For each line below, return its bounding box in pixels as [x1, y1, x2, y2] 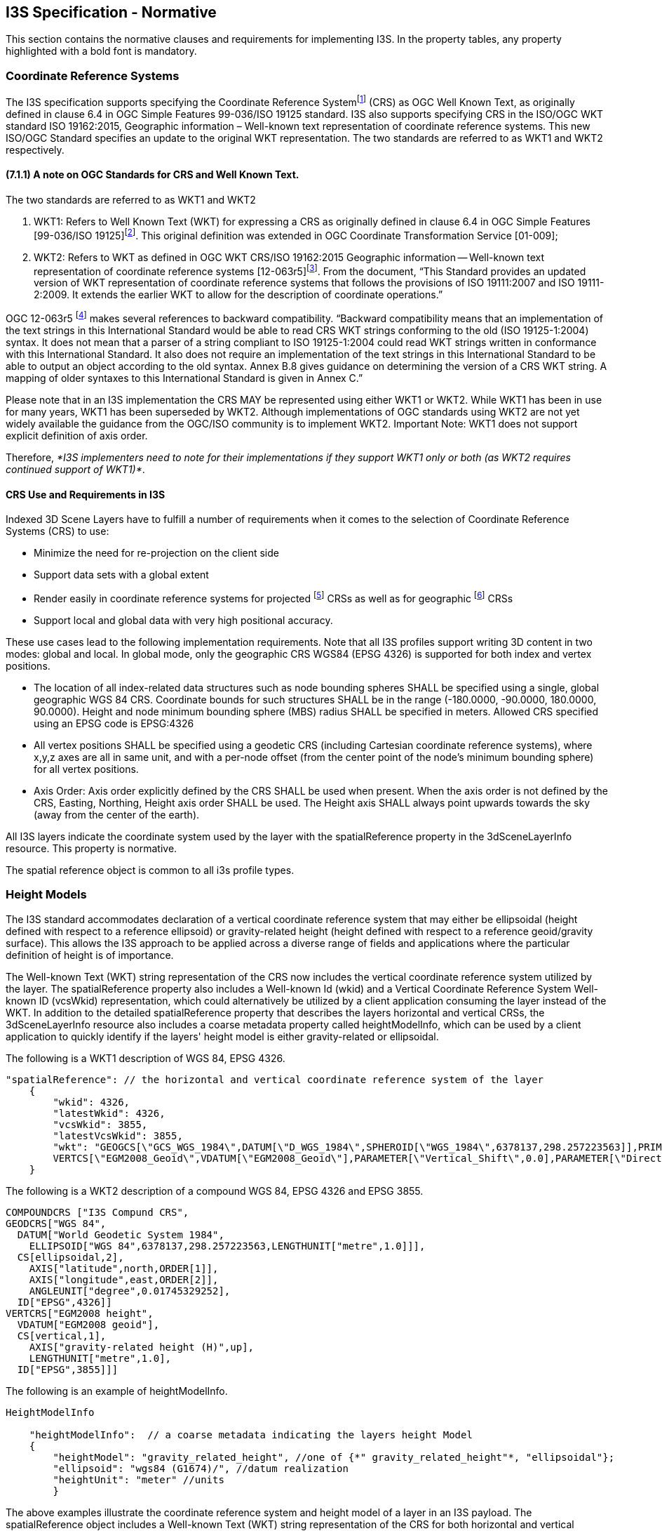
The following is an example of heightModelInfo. [6, 1384, 228, 1397]
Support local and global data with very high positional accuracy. [34, 614, 333, 626]
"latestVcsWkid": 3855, [53, 1129, 183, 1141]
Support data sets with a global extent [34, 569, 209, 581]
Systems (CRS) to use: [6, 525, 109, 538]
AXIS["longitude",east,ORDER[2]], [29, 1273, 219, 1285]
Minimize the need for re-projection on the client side [34, 547, 279, 559]
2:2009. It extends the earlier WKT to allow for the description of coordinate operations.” [34, 289, 443, 301]
